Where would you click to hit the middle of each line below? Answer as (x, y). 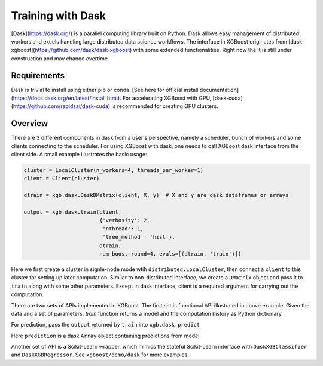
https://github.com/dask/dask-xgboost (83, 50)
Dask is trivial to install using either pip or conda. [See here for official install (105, 90)
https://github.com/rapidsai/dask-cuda (61, 106)
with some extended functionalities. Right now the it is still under (213, 50)
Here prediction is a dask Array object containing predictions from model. (106, 336)
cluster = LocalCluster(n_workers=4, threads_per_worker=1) (114, 170)
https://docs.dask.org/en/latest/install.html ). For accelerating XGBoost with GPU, (112, 98)
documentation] (219, 90)
